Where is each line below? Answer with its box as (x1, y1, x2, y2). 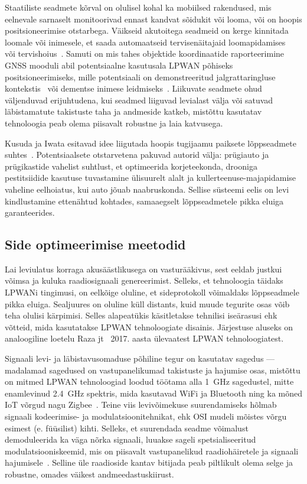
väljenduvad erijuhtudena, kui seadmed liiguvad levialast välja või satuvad (5, 93, 273, 106)
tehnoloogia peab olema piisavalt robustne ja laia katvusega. (5, 116, 223, 129)
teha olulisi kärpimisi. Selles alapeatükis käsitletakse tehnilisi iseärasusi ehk (5, 309, 277, 321)
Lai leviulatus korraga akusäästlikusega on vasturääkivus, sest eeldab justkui (5, 262, 282, 275)
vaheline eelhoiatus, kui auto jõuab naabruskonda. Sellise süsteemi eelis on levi (5, 183, 289, 195)
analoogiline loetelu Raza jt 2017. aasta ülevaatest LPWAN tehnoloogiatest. (5, 332, 284, 345)
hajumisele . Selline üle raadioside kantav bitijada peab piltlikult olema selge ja (5, 456, 293, 469)
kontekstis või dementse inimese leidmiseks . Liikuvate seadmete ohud (5, 82, 262, 95)
